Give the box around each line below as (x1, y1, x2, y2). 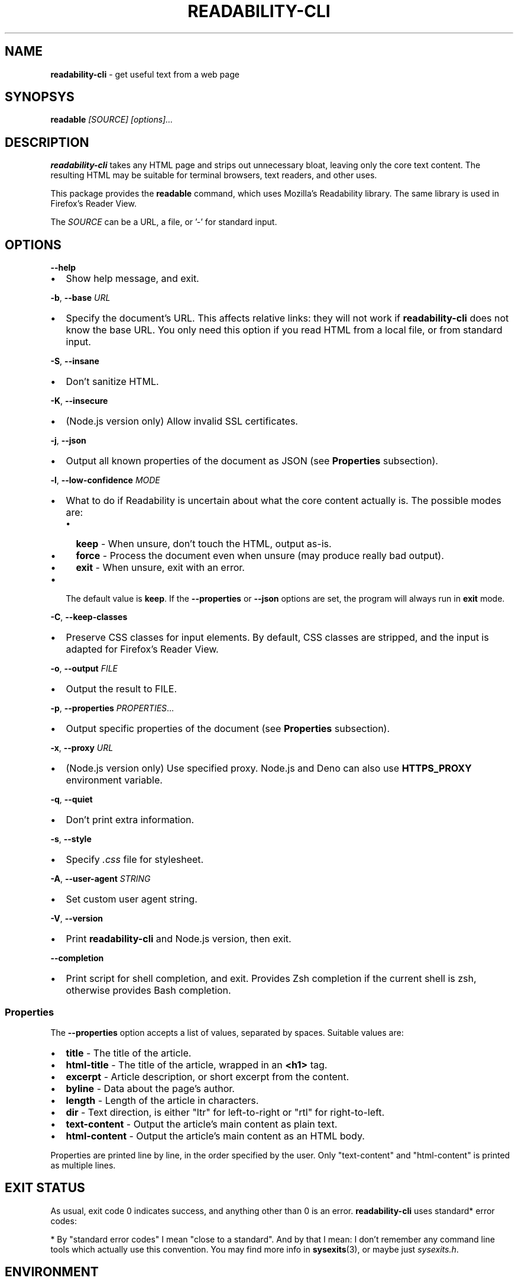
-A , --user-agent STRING (50, 874, 151, 884)
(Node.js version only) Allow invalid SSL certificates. (66, 415, 298, 428)
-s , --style (50, 834, 92, 845)
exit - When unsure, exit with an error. (76, 561, 245, 574)
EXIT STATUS (5, 1180, 85, 1196)
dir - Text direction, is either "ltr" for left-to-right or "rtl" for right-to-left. (66, 1106, 385, 1118)
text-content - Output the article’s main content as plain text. (66, 1118, 338, 1130)
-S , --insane (50, 356, 99, 367)
